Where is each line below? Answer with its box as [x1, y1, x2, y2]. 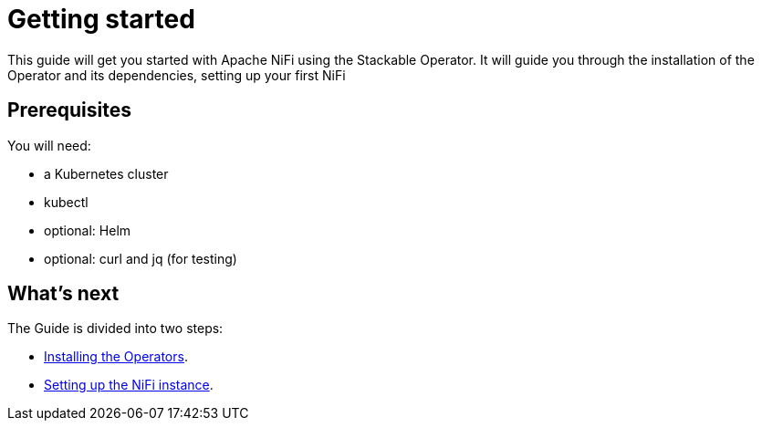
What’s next [7, 282, 120, 306]
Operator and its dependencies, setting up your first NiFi [7, 67, 346, 83]
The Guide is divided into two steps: [7, 320, 224, 337]
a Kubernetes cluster [44, 165, 169, 182]
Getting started [7, 4, 195, 35]
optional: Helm [44, 222, 131, 238]
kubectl [44, 193, 89, 210]
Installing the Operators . [44, 349, 188, 365]
